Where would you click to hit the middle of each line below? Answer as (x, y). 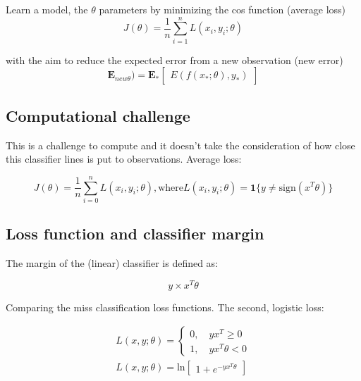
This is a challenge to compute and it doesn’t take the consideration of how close (180, 145)
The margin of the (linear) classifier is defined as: (112, 263)
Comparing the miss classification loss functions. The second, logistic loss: (165, 307)
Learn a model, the (47, 9)
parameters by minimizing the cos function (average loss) (222, 9)
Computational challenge (98, 115)
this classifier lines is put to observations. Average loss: (124, 159)
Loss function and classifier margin (135, 233)
